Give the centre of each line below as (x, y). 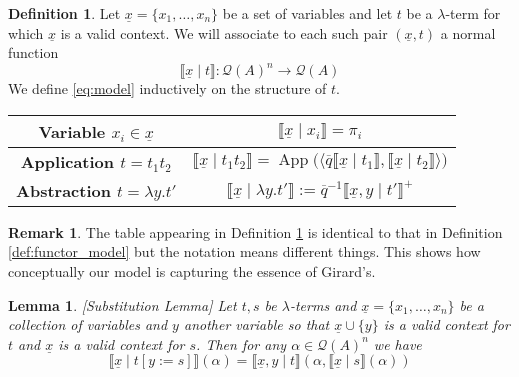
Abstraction (63, 190)
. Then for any (241, 343)
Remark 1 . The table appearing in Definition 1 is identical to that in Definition (255, 231)
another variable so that (256, 324)
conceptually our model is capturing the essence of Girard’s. (192, 271)
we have (397, 343)
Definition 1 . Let (64, 13)
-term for (473, 13)
